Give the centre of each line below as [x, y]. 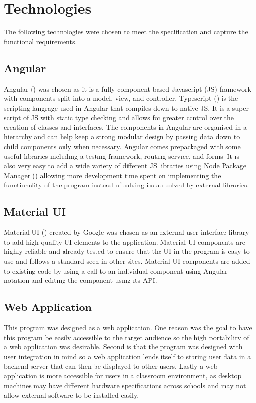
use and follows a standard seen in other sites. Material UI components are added [127, 261]
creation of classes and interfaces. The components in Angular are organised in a [125, 127]
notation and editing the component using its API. [80, 280]
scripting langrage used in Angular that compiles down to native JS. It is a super [126, 108]
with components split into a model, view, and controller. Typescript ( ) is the [121, 98]
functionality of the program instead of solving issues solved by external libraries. [127, 185]
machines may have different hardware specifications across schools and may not [125, 385]
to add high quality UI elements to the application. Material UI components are [125, 241]
